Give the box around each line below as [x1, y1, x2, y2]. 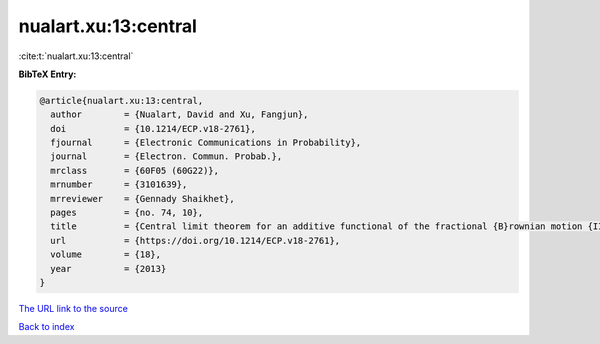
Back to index [18, 321, 75, 333]
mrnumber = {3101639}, [50, 179, 188, 190]
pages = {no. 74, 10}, [50, 207, 204, 219]
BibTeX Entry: [18, 68, 77, 80]
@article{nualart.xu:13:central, [39, 95, 204, 106]
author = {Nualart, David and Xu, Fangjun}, [50, 109, 309, 120]
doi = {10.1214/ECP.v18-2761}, [50, 123, 257, 134]
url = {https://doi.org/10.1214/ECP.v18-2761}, [50, 235, 341, 246]
